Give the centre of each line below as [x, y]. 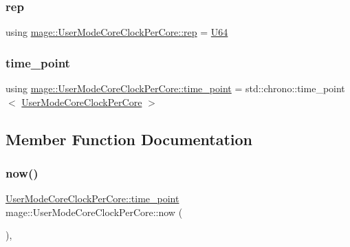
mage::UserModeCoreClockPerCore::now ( [94, 212]
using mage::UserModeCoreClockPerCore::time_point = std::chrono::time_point [175, 88]
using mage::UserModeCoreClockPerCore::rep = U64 [117, 32]
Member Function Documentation [129, 139]
